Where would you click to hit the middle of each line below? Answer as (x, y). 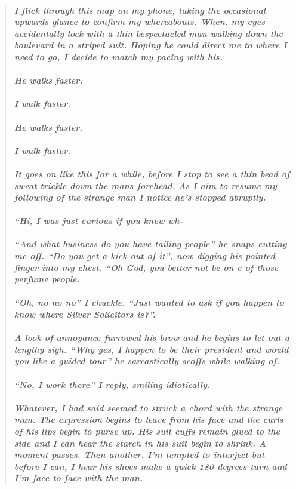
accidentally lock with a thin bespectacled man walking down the (148, 33)
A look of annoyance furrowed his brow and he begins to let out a (152, 338)
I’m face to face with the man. (78, 478)
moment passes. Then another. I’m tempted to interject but (139, 455)
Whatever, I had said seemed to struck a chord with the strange (148, 407)
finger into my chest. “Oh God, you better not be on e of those (146, 267)
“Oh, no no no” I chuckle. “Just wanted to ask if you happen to (149, 302)
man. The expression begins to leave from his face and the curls (149, 419)
